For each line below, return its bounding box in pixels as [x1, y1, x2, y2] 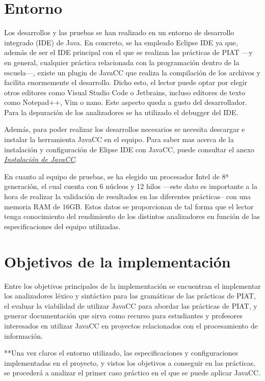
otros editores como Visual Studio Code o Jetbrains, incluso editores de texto [4, 87, 246, 97]
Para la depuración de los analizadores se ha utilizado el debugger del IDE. [4, 106, 238, 117]
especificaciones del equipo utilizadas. [4, 221, 121, 231]
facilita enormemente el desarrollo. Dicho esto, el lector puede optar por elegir [4, 77, 247, 88]
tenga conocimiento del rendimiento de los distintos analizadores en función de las [4, 211, 260, 222]
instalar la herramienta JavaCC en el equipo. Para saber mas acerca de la [4, 134, 234, 145]
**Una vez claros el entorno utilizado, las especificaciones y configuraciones [4, 347, 238, 358]
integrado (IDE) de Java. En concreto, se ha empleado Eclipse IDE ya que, [4, 37, 238, 47]
